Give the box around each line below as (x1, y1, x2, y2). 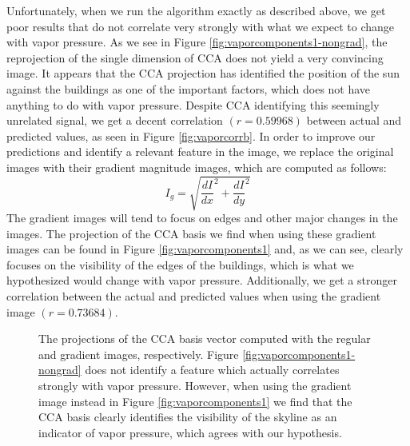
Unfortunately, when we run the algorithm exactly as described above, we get (6, 2, 386, 18)
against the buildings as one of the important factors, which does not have (6, 80, 371, 97)
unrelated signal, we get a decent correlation (6, 112, 223, 129)
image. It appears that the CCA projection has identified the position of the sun (6, 65, 400, 82)
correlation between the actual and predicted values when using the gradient (6, 288, 381, 305)
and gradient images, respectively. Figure (38, 345, 239, 362)
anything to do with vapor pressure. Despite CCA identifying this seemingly (6, 96, 380, 113)
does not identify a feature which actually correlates (85, 361, 340, 378)
